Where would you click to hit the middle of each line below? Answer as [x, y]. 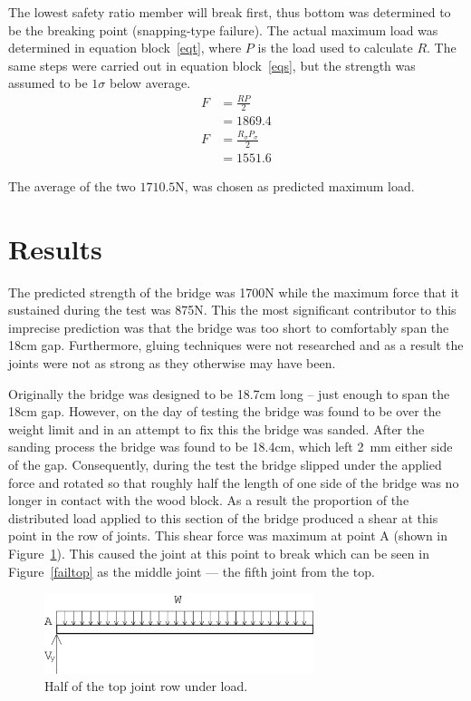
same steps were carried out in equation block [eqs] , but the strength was [212, 65]
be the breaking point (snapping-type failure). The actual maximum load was [223, 29]
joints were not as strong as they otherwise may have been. [172, 363]
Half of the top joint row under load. [146, 686]
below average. [150, 83]
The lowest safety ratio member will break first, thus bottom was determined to [230, 12]
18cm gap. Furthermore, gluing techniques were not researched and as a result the [236, 345]
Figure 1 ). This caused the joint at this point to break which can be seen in [219, 554]
